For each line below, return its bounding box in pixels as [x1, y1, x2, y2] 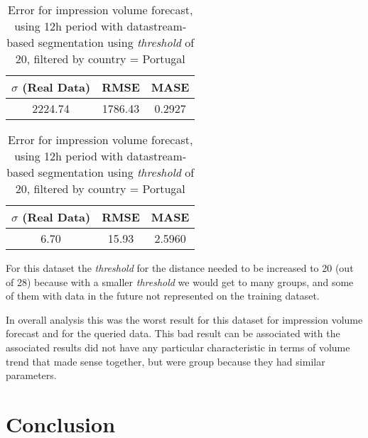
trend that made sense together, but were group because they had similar [6, 354, 325, 368]
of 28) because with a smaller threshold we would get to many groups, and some [6, 274, 354, 289]
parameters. [6, 368, 57, 383]
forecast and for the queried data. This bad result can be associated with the [6, 326, 340, 341]
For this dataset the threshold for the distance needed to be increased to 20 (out [6, 261, 354, 275]
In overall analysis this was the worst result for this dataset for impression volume [6, 312, 363, 327]
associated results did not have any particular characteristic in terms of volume [6, 339, 350, 354]
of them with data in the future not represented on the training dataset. [6, 288, 320, 303]
